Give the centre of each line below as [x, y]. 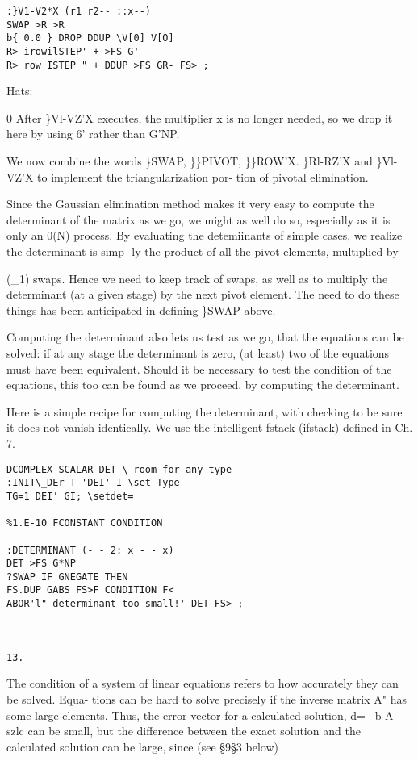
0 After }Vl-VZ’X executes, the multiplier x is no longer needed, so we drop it [200, 117]
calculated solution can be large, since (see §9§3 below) [142, 746]
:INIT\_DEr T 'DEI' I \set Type [93, 483]
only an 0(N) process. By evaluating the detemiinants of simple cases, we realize [205, 235]
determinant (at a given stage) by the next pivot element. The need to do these [203, 294]
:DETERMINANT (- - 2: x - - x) [90, 550]
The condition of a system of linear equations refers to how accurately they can [203, 683]
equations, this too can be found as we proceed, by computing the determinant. [203, 385]
